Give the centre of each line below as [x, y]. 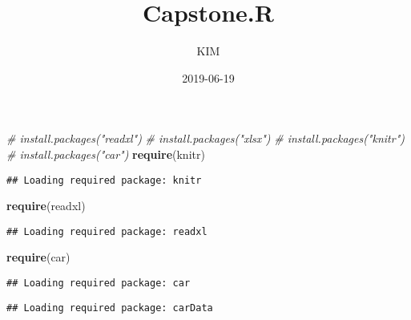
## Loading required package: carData [110, 308]
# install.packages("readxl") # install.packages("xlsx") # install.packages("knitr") [205, 138]
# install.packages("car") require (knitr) [106, 154]
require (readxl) [46, 206]
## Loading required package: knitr [104, 180]
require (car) [38, 257]
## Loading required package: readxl [107, 231]
